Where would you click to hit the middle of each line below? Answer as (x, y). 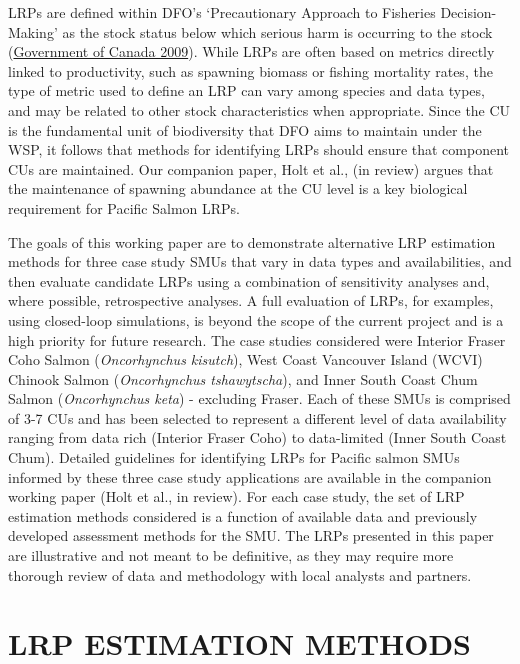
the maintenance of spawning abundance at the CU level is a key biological (238, 188)
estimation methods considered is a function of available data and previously (243, 515)
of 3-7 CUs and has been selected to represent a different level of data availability (257, 417)
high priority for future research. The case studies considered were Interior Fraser (257, 339)
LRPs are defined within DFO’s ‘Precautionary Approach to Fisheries (222, 12)
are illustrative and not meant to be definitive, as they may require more (231, 555)
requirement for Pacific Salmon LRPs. (124, 207)
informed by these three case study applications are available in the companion (250, 476)
